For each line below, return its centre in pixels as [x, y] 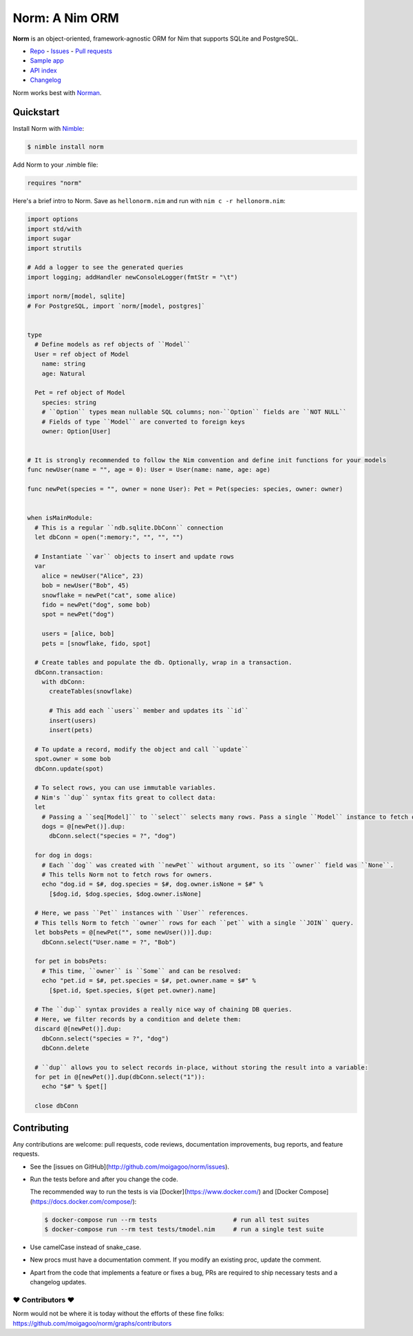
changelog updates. [58, 1282]
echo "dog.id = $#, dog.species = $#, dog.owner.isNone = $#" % [152, 884]
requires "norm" [55, 183]
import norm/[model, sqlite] [76, 296]
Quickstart [36, 113]
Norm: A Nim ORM [66, 18]
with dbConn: [64, 682]
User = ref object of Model [82, 354]
